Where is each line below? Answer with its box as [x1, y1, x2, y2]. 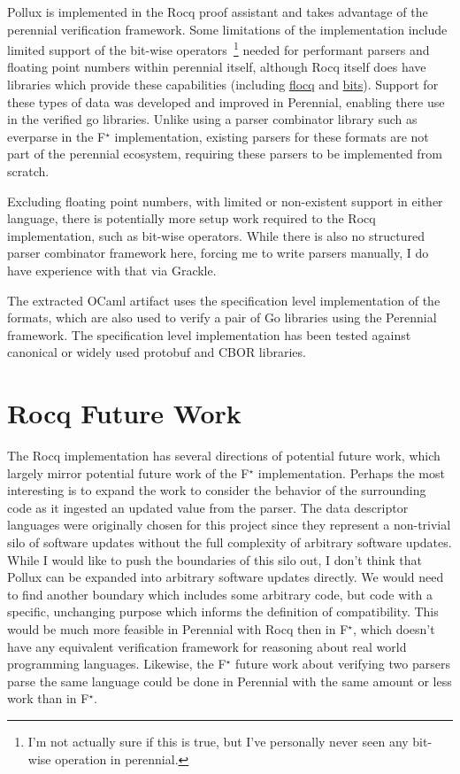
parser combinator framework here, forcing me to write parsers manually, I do [7, 244, 429, 262]
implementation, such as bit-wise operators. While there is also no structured [7, 226, 425, 244]
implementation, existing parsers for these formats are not [114, 127, 429, 145]
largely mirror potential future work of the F [7, 463, 249, 482]
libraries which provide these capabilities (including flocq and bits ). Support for [7, 75, 439, 94]
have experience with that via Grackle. [7, 260, 217, 279]
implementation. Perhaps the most [257, 463, 445, 482]
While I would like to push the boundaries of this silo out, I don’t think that [7, 550, 423, 569]
